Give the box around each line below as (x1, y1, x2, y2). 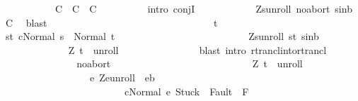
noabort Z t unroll (76, 56, 303, 71)
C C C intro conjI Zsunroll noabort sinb (54, 1, 352, 15)
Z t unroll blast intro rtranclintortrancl (68, 42, 327, 57)
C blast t (5, 15, 218, 29)
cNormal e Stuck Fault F (124, 83, 249, 98)
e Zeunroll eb (89, 69, 155, 84)
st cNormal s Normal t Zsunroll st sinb (5, 29, 319, 43)
